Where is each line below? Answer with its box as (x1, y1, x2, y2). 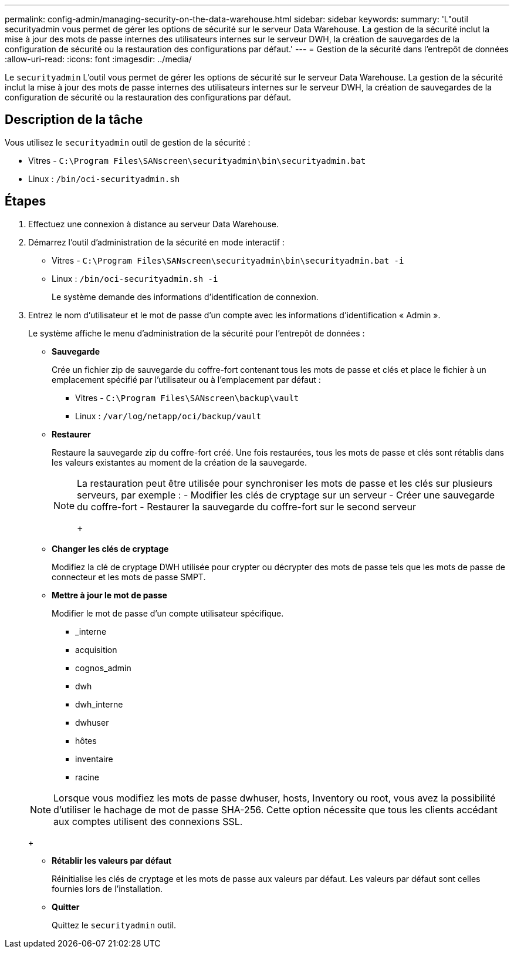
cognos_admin (75, 662, 131, 673)
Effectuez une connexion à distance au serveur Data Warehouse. (28, 218, 279, 229)
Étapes (5, 194, 46, 209)
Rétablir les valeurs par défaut (52, 855, 172, 866)
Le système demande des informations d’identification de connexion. (52, 291, 319, 302)
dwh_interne (75, 699, 123, 709)
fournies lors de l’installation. (52, 883, 163, 894)
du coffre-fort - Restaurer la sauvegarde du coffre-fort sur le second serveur (77, 500, 416, 513)
